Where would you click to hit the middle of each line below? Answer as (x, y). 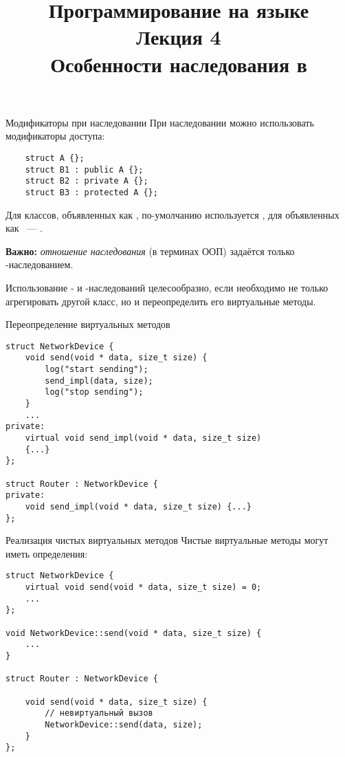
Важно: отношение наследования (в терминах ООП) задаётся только (150, 251)
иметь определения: (47, 553)
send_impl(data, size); (99, 381)
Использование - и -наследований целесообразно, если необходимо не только (167, 287)
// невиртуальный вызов (99, 713)
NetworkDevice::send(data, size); (124, 724)
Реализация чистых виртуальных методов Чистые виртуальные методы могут (167, 540)
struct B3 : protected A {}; (91, 192)
